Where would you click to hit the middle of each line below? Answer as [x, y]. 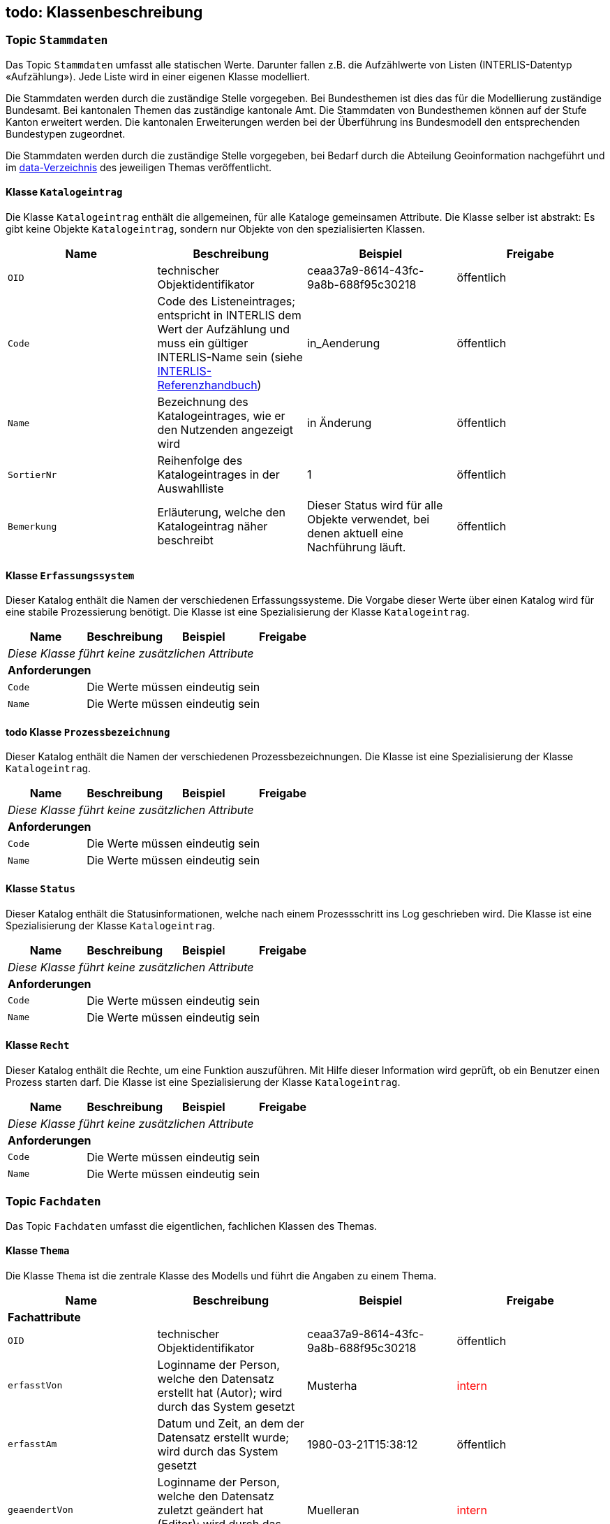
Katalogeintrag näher [213, 527]
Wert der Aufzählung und [223, 329]
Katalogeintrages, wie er [221, 416]
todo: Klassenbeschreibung [104, 12]
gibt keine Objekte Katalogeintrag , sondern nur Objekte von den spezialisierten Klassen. [215, 229]
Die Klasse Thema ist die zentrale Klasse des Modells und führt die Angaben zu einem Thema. [221, 1275]
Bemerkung [32, 526]
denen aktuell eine [355, 534]
